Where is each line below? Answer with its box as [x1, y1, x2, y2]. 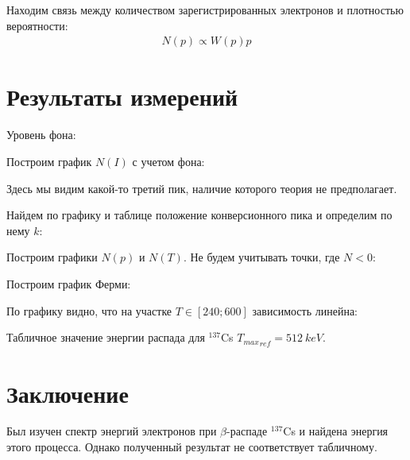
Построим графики [6, 249, 98, 265]
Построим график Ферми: [6, 275, 131, 292]
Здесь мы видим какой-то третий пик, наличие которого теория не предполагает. [6, 180, 397, 196]
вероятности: [6, 17, 68, 33]
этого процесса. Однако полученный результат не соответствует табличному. [6, 439, 377, 455]
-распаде [226, 423, 268, 439]
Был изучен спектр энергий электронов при [6, 423, 217, 439]
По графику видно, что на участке [6, 302, 172, 319]
